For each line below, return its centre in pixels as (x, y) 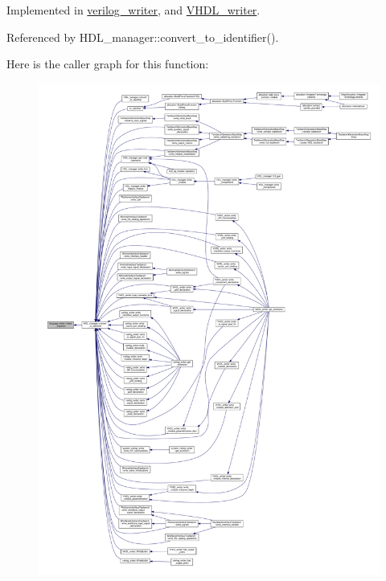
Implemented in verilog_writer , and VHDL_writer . (133, 10)
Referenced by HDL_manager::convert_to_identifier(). (143, 37)
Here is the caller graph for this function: (108, 64)
